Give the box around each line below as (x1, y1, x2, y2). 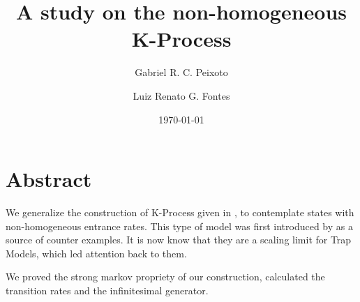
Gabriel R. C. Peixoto (135, 65, 228, 80)
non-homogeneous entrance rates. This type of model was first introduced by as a (6, 218, 353, 233)
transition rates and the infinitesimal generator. (6, 283, 209, 297)
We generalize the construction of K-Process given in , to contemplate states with (6, 205, 354, 220)
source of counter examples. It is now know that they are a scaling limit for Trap (6, 232, 352, 247)
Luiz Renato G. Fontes (133, 88, 230, 103)
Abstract (6, 165, 92, 193)
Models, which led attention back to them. (6, 246, 187, 260)
